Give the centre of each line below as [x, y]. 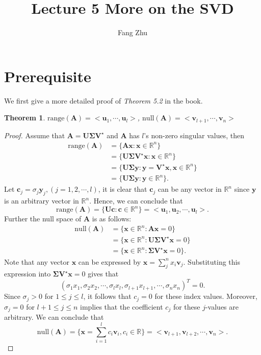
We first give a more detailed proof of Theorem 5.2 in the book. [103, 100]
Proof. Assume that [35, 135]
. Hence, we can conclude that [136, 201]
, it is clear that [123, 189]
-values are [222, 306]
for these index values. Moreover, [206, 296]
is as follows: [112, 219]
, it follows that [107, 296]
